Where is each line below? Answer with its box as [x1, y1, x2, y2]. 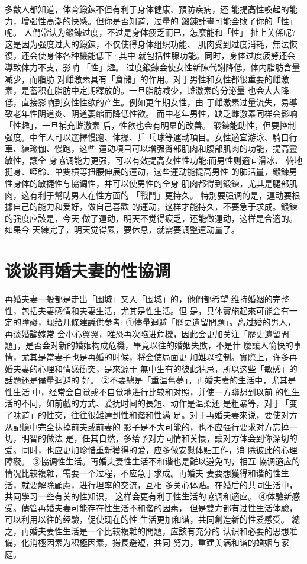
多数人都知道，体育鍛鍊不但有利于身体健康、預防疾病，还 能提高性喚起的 [5, 3, 289, 15]
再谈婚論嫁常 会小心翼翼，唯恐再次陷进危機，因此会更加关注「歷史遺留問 [5, 327, 289, 339]
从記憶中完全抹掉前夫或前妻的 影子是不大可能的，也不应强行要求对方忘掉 [5, 420, 289, 432]
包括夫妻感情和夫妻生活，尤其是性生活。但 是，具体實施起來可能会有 [21, 304, 289, 316]
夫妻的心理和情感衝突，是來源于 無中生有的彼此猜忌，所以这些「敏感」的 [12, 362, 298, 374]
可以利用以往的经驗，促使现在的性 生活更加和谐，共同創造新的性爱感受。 [5, 513, 289, 525]
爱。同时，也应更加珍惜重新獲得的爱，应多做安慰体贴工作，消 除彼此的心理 [5, 443, 298, 456]
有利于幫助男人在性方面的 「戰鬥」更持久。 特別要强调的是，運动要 [29, 188, 292, 201]
